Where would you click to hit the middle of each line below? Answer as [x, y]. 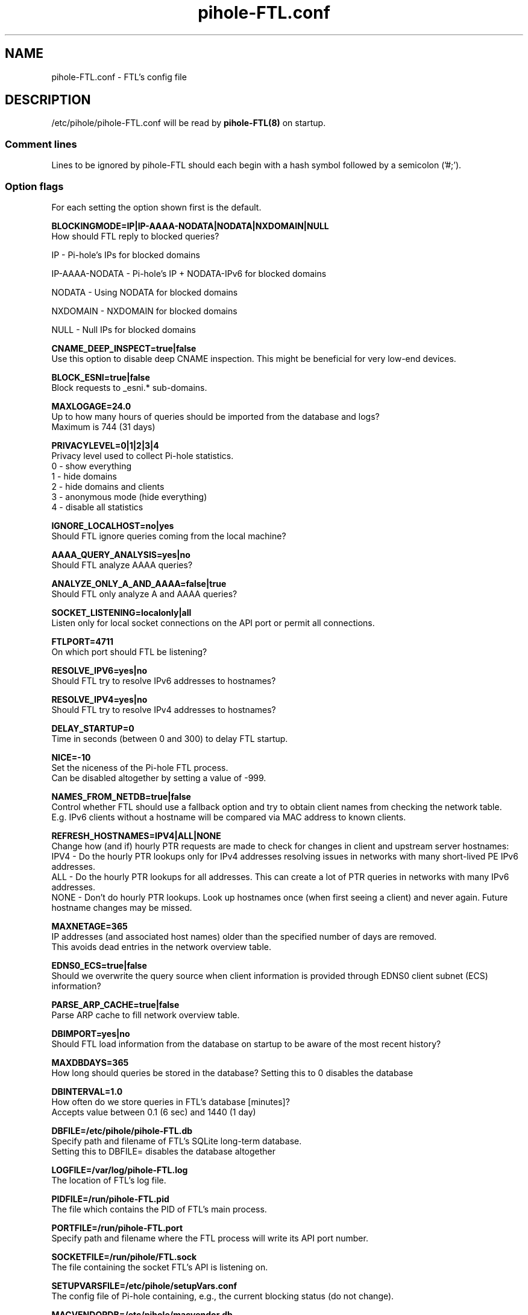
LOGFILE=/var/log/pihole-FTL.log [120, 1170]
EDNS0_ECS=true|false [99, 965]
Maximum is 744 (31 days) [103, 426]
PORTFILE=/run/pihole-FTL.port [117, 1228]
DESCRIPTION [48, 100]
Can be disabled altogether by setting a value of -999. [159, 778]
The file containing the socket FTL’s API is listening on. [160, 1267]
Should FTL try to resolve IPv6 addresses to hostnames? [164, 680]
